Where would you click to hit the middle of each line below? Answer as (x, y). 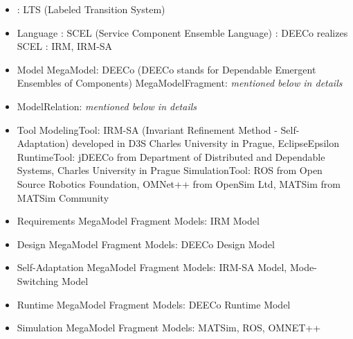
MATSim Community (63, 197)
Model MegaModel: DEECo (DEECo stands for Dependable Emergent (166, 69)
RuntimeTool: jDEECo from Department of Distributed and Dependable (171, 156)
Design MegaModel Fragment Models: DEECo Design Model (146, 244)
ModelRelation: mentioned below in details (107, 106)
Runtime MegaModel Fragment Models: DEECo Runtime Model (154, 304)
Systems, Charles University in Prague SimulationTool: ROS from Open (170, 170)
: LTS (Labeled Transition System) (91, 9)
